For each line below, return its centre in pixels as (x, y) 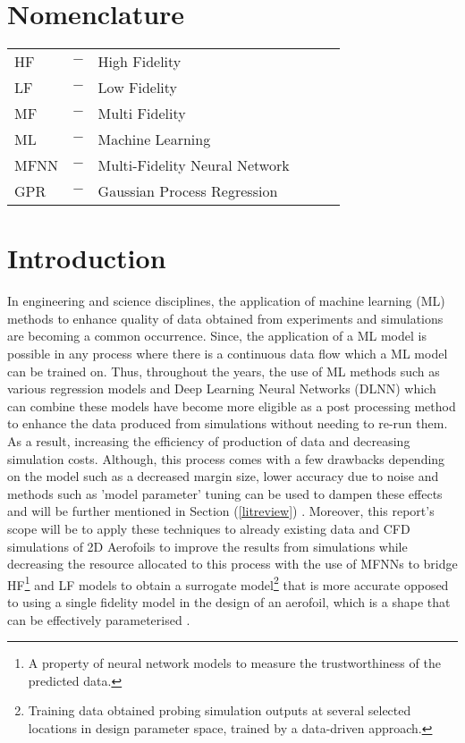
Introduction (87, 258)
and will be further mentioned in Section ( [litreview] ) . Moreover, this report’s (221, 511)
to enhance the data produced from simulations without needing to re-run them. (228, 423)
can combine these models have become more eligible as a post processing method (232, 405)
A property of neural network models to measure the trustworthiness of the (234, 663)
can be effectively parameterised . (99, 619)
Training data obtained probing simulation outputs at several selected (220, 710)
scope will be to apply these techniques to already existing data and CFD (209, 528)
